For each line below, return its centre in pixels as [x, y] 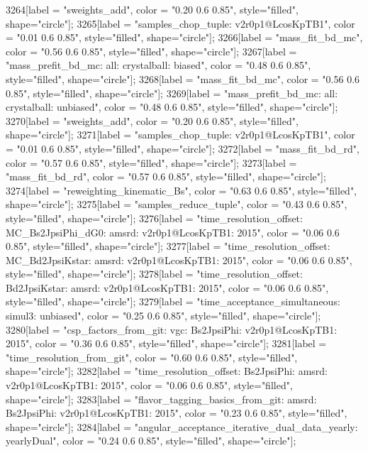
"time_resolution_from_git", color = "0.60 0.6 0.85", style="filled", [152, 357]
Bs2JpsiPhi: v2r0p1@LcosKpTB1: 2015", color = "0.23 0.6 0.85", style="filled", [177, 413]
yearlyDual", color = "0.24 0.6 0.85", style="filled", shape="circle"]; [151, 441]
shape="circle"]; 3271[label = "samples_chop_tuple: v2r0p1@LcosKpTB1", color [180, 135]
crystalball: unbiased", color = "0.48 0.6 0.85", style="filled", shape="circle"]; [172, 107]
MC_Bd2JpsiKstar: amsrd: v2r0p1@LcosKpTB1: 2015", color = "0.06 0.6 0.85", [179, 260]
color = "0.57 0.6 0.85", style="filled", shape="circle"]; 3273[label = [151, 162]
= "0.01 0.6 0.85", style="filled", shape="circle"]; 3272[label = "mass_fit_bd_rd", [183, 148]
